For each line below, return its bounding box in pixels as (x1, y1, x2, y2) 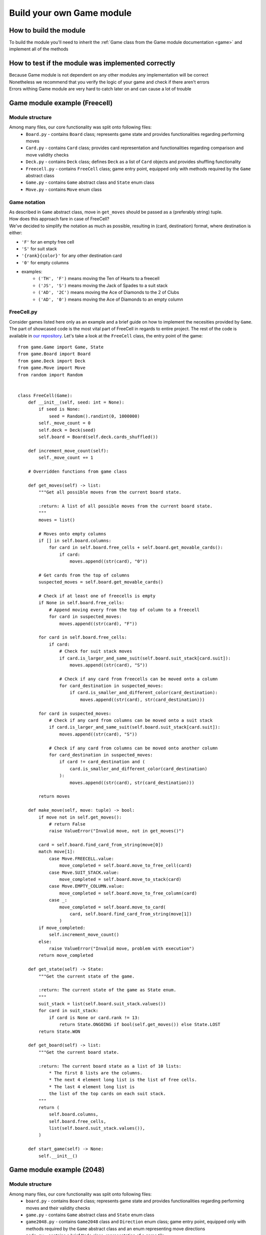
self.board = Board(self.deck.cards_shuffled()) (38, 434, 159, 440)
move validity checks (26, 152, 69, 158)
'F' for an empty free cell (21, 239, 74, 245)
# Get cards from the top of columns (38, 572, 130, 578)
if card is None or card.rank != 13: (49, 1015, 140, 1020)
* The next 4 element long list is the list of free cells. (49, 1077, 197, 1083)
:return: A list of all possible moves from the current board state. (38, 503, 213, 509)
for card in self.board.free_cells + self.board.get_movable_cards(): (49, 545, 223, 550)
